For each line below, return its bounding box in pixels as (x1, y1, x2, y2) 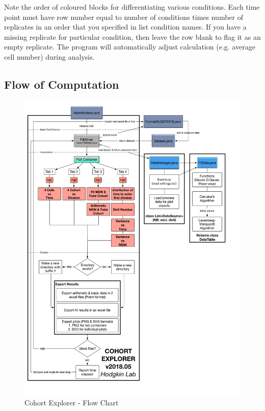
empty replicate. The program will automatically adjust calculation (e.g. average (4, 41, 255, 52)
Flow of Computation (4, 76, 119, 92)
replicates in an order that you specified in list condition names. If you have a (4, 21, 247, 32)
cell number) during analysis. (4, 51, 95, 62)
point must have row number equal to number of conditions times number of (4, 11, 243, 22)
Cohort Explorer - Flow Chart (24, 397, 119, 408)
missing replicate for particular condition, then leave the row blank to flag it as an (4, 31, 261, 42)
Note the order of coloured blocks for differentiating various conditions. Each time (4, 2, 260, 12)
